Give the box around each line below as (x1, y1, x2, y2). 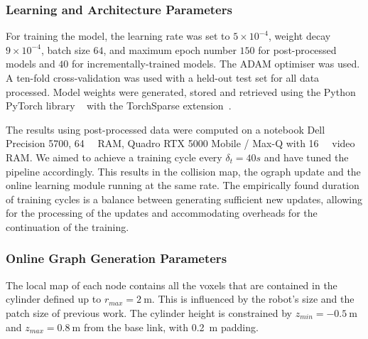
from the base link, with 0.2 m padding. (83, 319, 259, 334)
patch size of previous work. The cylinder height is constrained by (6, 305, 292, 320)
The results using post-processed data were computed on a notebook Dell (6, 122, 325, 136)
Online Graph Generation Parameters (6, 249, 227, 267)
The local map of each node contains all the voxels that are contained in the (6, 277, 337, 292)
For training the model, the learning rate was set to (6, 28, 230, 43)
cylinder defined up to (6, 291, 102, 306)
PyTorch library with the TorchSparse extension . (6, 98, 232, 113)
